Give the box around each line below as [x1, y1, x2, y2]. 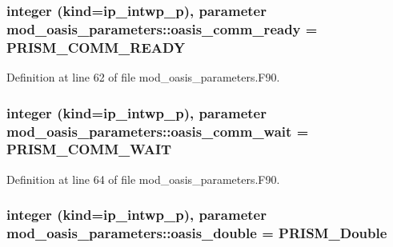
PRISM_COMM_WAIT [6, 139, 172, 159]
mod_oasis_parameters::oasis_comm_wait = [6, 121, 309, 141]
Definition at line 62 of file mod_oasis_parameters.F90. [6, 69, 280, 86]
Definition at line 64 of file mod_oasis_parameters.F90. [6, 170, 280, 187]
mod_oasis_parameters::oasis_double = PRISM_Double [6, 223, 387, 243]
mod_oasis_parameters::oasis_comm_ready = [6, 18, 318, 38]
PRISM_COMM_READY [6, 37, 186, 57]
